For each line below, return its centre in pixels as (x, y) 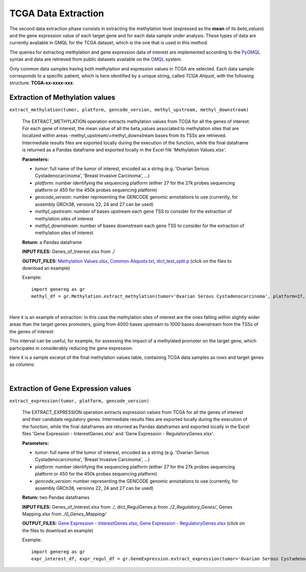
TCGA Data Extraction (57, 13)
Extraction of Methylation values (62, 98)
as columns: (22, 364)
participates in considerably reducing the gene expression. (71, 348)
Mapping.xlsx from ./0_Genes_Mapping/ (64, 514)
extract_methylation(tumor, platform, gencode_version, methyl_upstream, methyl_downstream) (129, 110)
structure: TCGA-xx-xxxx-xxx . (42, 83)
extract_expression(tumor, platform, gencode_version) (80, 401)
